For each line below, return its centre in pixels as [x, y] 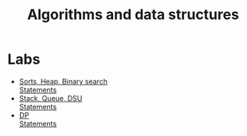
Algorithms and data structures [133, 15]
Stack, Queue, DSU [51, 98]
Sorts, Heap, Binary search [63, 81]
